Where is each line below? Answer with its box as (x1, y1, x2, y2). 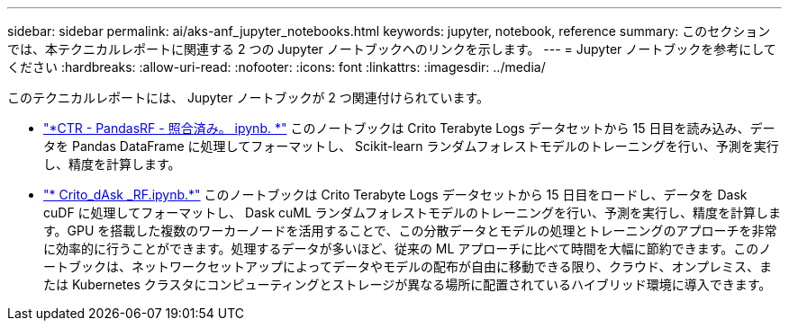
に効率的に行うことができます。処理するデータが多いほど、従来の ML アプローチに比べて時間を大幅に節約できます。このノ (43, 241, 772, 256)
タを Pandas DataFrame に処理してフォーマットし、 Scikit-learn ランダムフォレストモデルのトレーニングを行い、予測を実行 (43, 138, 779, 154)
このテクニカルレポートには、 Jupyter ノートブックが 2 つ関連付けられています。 (7, 90, 489, 105)
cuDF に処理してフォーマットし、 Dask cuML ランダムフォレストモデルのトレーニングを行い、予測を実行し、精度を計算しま (43, 205, 782, 220)
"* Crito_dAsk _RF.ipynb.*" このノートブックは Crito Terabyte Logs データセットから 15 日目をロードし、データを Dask (43, 187, 748, 202)
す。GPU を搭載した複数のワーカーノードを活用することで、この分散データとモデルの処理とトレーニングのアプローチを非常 (43, 223, 777, 238)
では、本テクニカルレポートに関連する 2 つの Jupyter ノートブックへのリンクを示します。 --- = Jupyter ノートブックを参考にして (7, 41, 776, 57)
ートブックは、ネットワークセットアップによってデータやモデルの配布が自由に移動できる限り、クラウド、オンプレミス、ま (43, 259, 773, 274)
